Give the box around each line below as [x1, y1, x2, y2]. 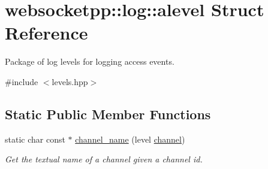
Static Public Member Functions [5, 104, 211, 123]
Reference [5, 20, 88, 45]
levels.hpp [52, 75, 88, 87]
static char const [5, 132, 65, 145]
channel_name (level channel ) [75, 132, 185, 145]
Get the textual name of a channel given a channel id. [5, 153, 203, 165]
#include [5, 75, 38, 87]
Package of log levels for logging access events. [5, 55, 174, 68]
